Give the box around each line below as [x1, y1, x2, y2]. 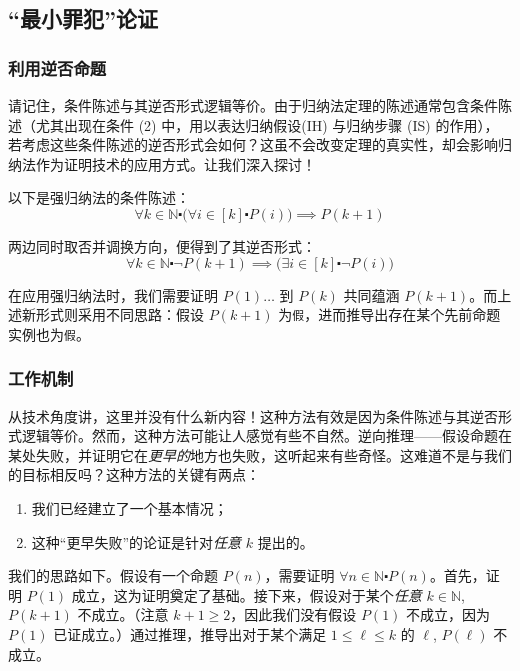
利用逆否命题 [8, 55, 107, 80]
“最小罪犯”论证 [8, 3, 158, 34]
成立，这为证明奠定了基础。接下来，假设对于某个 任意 [71, 584, 422, 605]
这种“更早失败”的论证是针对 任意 [31, 531, 242, 552]
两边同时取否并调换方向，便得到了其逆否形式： [8, 235, 316, 256]
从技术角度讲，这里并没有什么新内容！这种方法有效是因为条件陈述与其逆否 [8, 405, 498, 426]
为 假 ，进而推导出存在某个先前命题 [278, 304, 501, 325]
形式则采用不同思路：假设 [35, 304, 204, 325]
